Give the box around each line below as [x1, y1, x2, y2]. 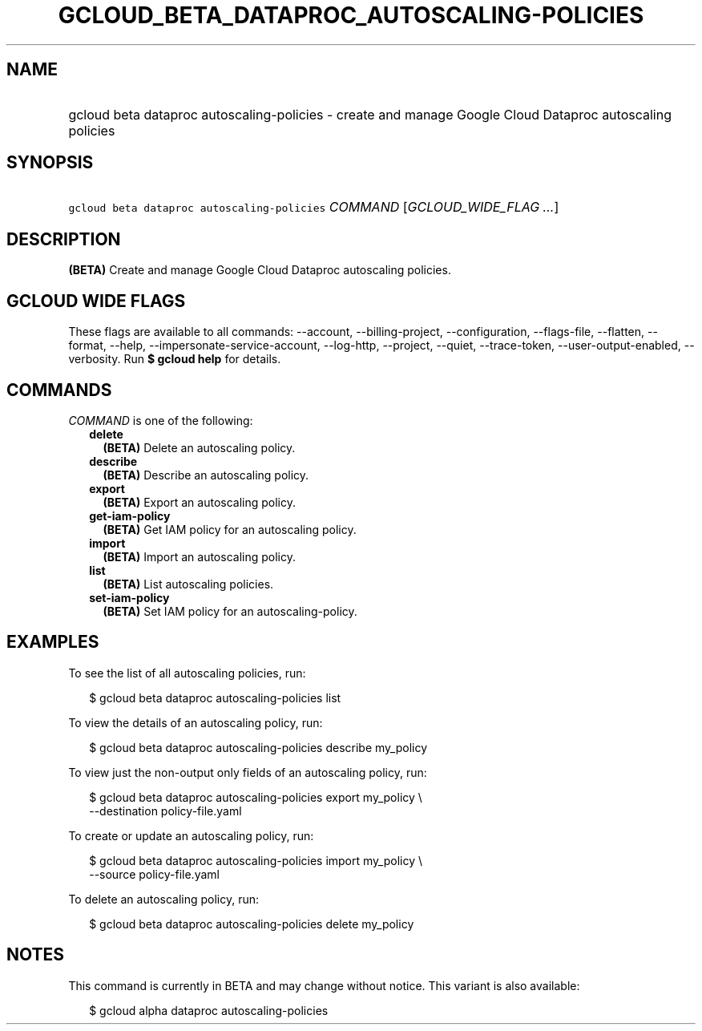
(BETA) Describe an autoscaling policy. [103, 467, 309, 482]
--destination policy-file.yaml [89, 803, 242, 818]
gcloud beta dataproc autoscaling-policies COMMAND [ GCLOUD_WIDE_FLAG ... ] [68, 199, 559, 216]
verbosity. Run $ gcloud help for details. [68, 352, 281, 366]
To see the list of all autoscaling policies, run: [68, 665, 306, 680]
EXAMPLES [6, 632, 99, 653]
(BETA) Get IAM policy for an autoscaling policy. [103, 522, 357, 536]
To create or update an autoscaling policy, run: [68, 828, 314, 843]
